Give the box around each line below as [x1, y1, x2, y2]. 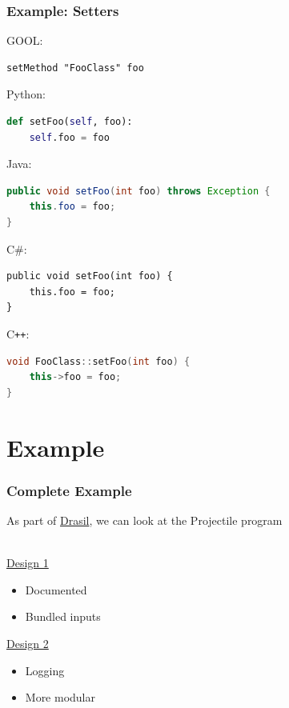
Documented [25, 581, 87, 598]
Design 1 [6, 554, 49, 571]
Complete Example [6, 480, 132, 500]
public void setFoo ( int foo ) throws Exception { [6, 185, 271, 197]
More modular [25, 689, 96, 706]
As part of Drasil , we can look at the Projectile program [6, 511, 283, 528]
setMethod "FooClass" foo [6, 62, 144, 74]
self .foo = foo [29, 131, 110, 143]
